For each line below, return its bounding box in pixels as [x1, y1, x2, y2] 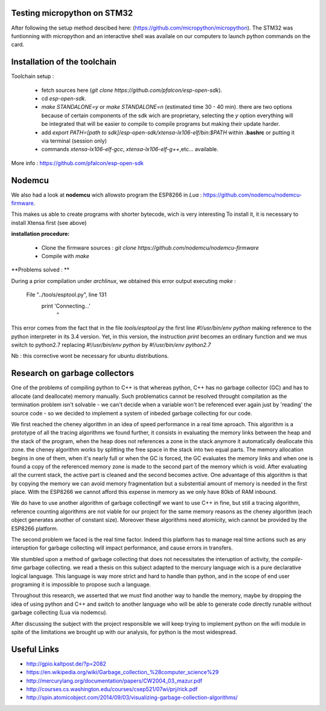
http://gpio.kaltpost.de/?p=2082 [26, 660, 107, 667]
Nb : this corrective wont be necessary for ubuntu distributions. [11, 352, 169, 360]
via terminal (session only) [41, 137, 107, 144]
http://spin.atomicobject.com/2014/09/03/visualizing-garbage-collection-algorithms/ [26, 694, 238, 701]
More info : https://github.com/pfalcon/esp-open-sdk [11, 159, 144, 166]
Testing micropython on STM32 [11, 8, 133, 18]
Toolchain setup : [11, 73, 54, 80]
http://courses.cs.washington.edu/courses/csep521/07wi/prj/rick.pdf [26, 686, 198, 693]
